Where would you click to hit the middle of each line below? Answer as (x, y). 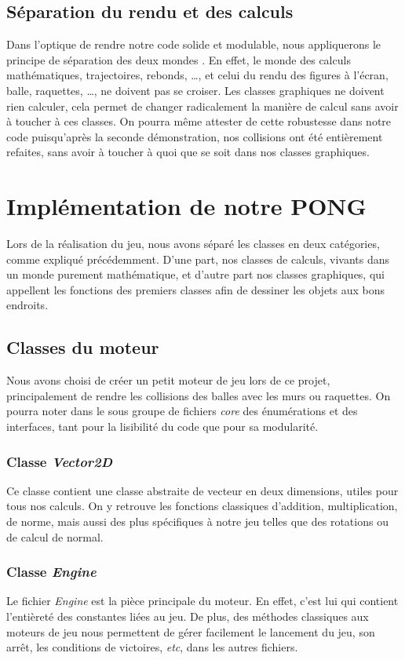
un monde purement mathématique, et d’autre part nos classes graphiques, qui (195, 274)
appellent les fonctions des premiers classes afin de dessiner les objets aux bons (196, 289)
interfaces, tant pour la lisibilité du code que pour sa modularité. (162, 427)
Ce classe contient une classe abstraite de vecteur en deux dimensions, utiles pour (202, 490)
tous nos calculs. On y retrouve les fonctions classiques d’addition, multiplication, (202, 506)
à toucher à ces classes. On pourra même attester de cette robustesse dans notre (199, 121)
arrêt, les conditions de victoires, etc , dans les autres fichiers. (152, 647)
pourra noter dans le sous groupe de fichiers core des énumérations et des (182, 411)
